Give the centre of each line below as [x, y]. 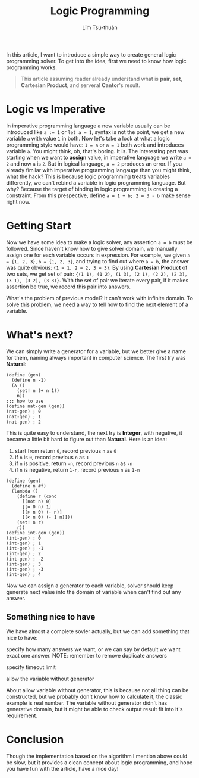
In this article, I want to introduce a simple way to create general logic [91, 54]
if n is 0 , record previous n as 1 [52, 457]
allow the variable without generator [50, 679]
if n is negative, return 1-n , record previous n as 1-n [77, 469]
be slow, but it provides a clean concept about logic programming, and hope [99, 762]
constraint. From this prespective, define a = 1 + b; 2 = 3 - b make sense [99, 195]
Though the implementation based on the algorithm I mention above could [97, 756]
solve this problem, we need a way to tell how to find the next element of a [97, 304]
